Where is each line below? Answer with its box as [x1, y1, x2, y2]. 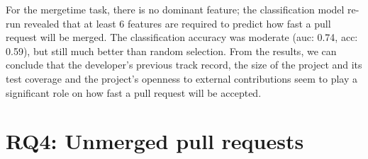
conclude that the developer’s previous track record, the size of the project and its [6, 57, 362, 72]
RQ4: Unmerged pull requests [6, 126, 304, 155]
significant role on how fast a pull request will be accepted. [6, 85, 262, 100]
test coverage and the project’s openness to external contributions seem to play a [6, 71, 358, 86]
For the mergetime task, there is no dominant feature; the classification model [6, 2, 345, 16]
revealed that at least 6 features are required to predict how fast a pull [23, 16, 331, 30]
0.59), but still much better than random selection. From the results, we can [6, 43, 337, 58]
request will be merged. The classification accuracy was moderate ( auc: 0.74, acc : [6, 30, 358, 45]
